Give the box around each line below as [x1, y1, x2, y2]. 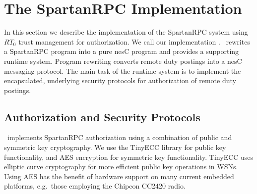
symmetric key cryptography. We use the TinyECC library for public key [4, 142, 226, 152]
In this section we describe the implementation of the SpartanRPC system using [4, 27, 248, 37]
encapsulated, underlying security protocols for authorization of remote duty [4, 75, 236, 86]
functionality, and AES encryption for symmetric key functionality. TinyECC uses [4, 151, 254, 162]
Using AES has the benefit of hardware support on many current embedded [4, 171, 234, 181]
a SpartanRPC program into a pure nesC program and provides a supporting [4, 46, 239, 56]
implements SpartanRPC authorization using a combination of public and [7, 132, 232, 143]
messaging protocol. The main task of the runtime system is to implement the [4, 65, 241, 76]
